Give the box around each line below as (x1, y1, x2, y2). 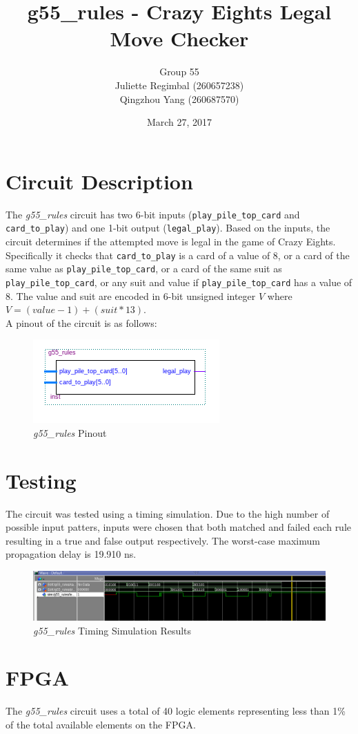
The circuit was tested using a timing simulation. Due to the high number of (6, 506, 330, 520)
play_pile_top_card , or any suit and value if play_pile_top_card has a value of (6, 274, 352, 289)
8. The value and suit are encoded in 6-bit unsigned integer (6, 288, 256, 303)
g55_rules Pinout (33, 425, 107, 440)
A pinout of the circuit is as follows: (6, 315, 157, 330)
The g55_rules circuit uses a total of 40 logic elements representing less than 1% (6, 704, 346, 718)
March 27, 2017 (146, 115, 212, 129)
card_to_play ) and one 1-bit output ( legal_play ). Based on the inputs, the (6, 220, 330, 235)
